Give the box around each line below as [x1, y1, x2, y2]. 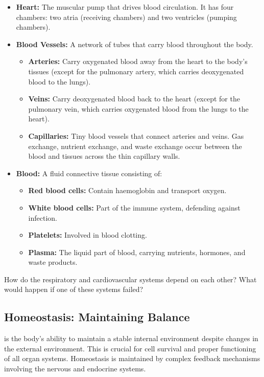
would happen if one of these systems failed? [4, 284, 143, 295]
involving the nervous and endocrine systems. [4, 363, 146, 374]
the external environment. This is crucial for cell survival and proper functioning [4, 343, 256, 353]
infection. [28, 212, 57, 223]
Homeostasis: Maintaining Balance [4, 309, 190, 325]
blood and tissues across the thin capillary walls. [28, 151, 180, 161]
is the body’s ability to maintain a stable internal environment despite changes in [4, 333, 258, 344]
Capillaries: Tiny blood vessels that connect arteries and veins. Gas [28, 130, 244, 141]
